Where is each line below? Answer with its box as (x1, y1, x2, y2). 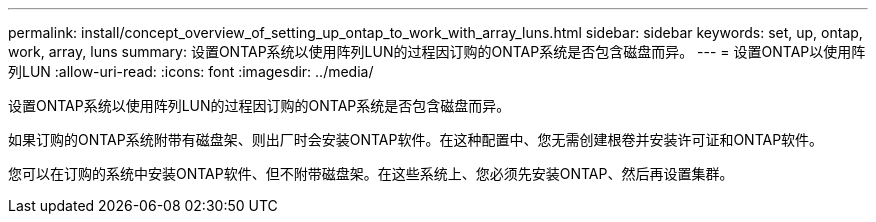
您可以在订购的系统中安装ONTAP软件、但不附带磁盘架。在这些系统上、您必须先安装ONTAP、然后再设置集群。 (8, 165, 734, 182)
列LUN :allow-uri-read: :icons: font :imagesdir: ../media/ (8, 63, 374, 80)
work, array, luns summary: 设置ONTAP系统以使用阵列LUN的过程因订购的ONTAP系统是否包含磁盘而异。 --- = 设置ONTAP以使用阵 (8, 43, 866, 60)
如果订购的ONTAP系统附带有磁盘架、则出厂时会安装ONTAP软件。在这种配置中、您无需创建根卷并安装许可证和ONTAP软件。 (8, 131, 824, 148)
